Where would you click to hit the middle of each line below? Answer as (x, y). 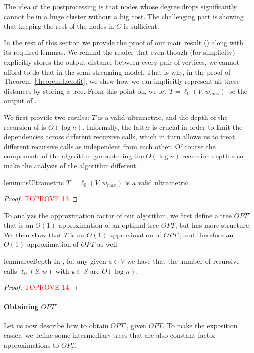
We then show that (33, 234)
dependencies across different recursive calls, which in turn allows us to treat (120, 137)
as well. (108, 244)
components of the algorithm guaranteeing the (74, 156)
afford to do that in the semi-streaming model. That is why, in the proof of (117, 71)
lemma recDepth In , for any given (55, 261)
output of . (20, 100)
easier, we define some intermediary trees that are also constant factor (110, 335)
